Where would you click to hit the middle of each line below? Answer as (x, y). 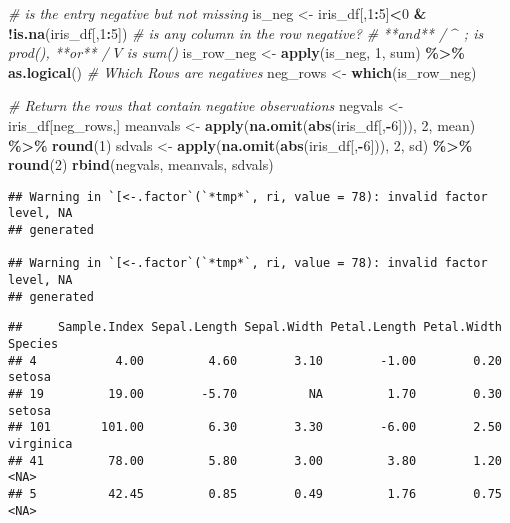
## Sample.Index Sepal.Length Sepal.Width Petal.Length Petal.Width (255, 327)
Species (33, 344)
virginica (40, 443)
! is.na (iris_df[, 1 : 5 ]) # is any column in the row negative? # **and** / (227, 32)
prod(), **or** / (58, 52)
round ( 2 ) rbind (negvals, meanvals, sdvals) (141, 164)
